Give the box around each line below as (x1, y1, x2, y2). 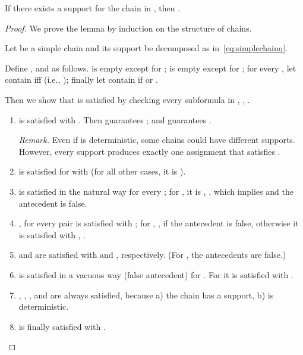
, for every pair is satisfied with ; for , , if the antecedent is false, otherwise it (18, 217, 299, 229)
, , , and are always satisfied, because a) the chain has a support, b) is (18, 288, 274, 301)
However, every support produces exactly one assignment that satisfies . (18, 145, 280, 157)
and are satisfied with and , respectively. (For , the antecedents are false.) (18, 248, 286, 261)
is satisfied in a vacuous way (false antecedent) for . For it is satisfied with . (18, 268, 293, 281)
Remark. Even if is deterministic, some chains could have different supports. (18, 133, 295, 146)
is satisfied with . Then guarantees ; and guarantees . (18, 113, 212, 126)
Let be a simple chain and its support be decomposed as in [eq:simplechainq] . (5, 42, 288, 54)
